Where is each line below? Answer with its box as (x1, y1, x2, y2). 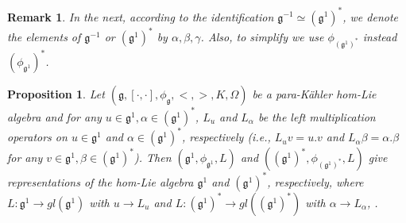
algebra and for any (7, 108, 102, 125)
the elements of (7, 29, 81, 44)
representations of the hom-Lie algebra (7, 173, 194, 190)
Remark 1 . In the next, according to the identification (7, 8, 274, 25)
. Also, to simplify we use (200, 29, 324, 44)
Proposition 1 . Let (7, 86, 105, 102)
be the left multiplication (257, 108, 376, 125)
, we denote (342, 8, 399, 25)
